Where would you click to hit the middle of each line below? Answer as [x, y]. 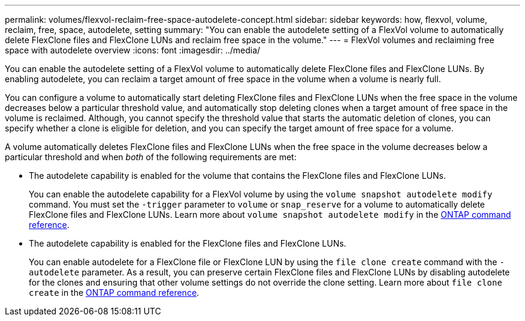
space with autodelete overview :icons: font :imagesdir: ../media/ [133, 50]
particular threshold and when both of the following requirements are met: [151, 157]
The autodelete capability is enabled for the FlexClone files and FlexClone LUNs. [188, 243]
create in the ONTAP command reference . [114, 292]
